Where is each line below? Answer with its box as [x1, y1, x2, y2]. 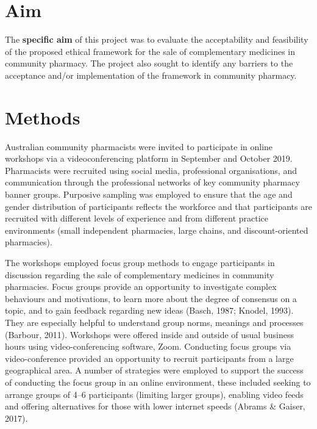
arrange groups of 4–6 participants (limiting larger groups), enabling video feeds [5, 388, 304, 400]
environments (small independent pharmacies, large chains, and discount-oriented [5, 223, 308, 236]
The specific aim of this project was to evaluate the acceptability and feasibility [5, 33, 308, 46]
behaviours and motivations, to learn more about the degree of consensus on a [5, 292, 297, 305]
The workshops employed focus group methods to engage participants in [5, 256, 275, 269]
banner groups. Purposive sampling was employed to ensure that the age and [5, 188, 293, 200]
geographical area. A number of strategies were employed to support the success [5, 364, 304, 377]
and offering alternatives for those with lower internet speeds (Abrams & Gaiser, [5, 400, 305, 413]
